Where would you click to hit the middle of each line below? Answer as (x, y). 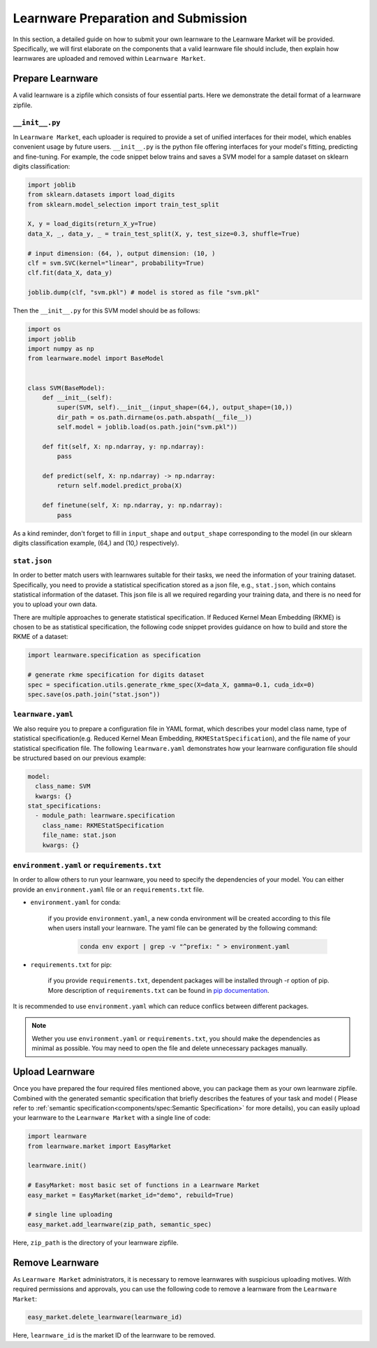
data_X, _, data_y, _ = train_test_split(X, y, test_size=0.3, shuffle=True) (164, 234)
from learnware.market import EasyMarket (99, 1146)
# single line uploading (70, 1214)
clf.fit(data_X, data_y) (70, 273)
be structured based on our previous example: (80, 758)
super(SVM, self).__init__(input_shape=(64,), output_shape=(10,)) (175, 408)
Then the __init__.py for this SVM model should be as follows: (106, 310)
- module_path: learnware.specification (105, 816)
